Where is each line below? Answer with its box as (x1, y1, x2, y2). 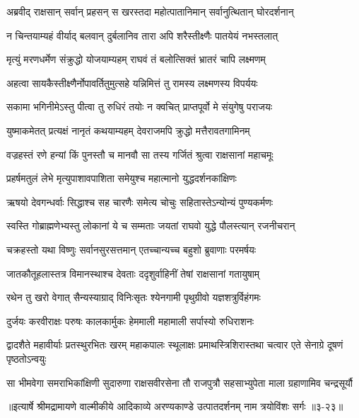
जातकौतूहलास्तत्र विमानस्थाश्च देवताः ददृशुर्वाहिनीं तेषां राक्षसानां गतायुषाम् (6, 266, 260, 281)
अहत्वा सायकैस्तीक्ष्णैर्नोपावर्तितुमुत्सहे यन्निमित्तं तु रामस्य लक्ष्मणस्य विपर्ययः (6, 75, 258, 90)
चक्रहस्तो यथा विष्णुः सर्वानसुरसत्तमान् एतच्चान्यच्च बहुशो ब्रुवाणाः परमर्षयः (6, 242, 257, 256)
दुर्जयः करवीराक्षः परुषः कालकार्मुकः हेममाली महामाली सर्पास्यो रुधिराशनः (6, 313, 254, 328)
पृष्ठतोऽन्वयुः (6, 351, 47, 366)
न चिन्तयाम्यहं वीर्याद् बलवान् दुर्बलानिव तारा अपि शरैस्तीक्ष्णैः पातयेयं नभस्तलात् (6, 28, 278, 43)
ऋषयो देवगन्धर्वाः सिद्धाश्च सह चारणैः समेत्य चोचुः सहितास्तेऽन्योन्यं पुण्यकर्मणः (6, 194, 273, 209)
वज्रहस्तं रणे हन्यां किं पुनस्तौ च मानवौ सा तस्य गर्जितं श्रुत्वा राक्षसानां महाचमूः (6, 147, 273, 162)
